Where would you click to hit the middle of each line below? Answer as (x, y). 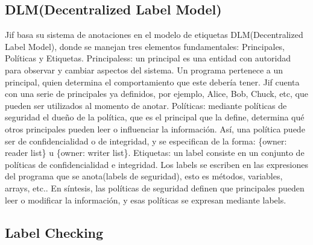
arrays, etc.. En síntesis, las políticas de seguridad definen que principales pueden (155, 188)
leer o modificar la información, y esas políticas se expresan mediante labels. (146, 200)
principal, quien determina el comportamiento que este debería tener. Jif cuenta (152, 82)
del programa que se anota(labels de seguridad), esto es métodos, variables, (144, 176)
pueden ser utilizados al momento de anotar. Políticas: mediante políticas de (146, 105)
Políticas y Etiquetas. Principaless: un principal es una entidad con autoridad (148, 58)
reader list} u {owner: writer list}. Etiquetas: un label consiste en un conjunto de (155, 153)
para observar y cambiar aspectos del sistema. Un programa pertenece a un (144, 70)
